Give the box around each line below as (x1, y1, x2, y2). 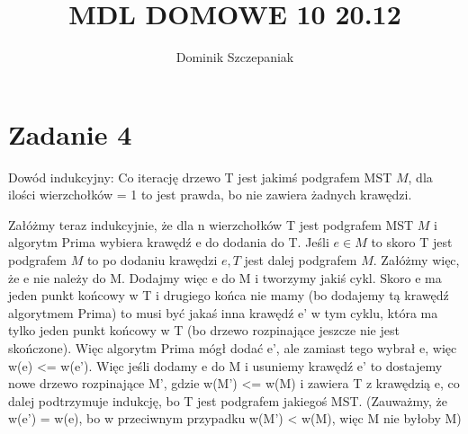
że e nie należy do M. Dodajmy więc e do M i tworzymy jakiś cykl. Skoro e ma (8, 268, 442, 287)
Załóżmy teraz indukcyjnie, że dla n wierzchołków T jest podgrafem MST (8, 215, 414, 234)
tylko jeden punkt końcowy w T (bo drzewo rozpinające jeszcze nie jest (8, 321, 400, 340)
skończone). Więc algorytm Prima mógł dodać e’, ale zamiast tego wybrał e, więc (8, 339, 457, 357)
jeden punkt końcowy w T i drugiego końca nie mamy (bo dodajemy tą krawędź (8, 286, 449, 305)
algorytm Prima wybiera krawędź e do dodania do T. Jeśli (8, 233, 329, 252)
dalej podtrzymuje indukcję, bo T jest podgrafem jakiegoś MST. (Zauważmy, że (8, 391, 447, 410)
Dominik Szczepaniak (175, 48, 294, 66)
